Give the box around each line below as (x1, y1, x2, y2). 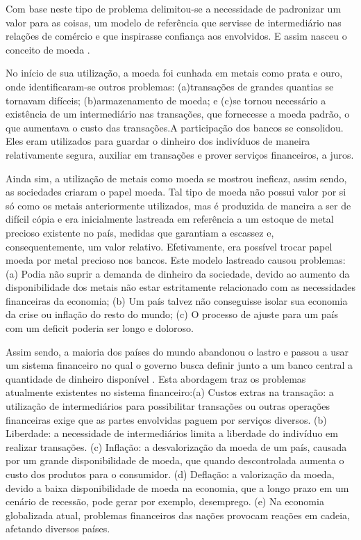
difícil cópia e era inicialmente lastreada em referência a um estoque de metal (6, 212, 334, 226)
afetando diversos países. (6, 521, 110, 536)
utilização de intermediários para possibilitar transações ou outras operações (6, 399, 330, 413)
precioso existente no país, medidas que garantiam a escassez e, (6, 225, 274, 239)
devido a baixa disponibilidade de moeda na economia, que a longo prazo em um (6, 480, 349, 495)
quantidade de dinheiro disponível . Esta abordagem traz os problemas (6, 371, 306, 386)
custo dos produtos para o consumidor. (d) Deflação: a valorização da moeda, (6, 467, 335, 481)
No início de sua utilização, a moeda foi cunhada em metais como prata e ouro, (6, 65, 343, 80)
